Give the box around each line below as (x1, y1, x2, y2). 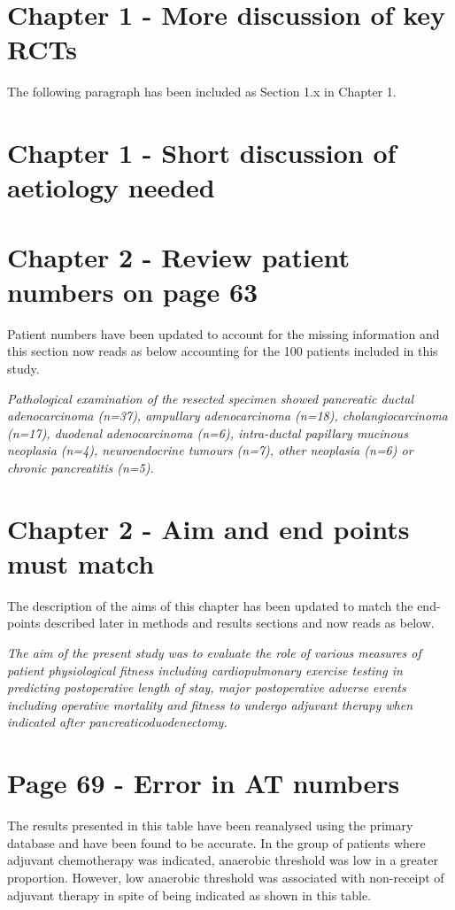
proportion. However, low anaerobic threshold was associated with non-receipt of (7, 868, 444, 886)
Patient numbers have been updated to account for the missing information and (7, 324, 440, 343)
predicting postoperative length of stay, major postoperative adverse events (7, 678, 406, 697)
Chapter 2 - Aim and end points (7, 510, 410, 546)
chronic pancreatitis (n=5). (7, 458, 154, 476)
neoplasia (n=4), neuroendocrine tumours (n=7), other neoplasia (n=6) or (7, 441, 413, 459)
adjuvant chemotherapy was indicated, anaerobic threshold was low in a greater (7, 851, 438, 869)
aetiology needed (7, 169, 215, 205)
